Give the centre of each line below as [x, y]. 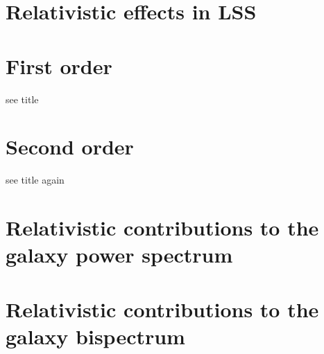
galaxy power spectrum [119, 255]
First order [59, 65]
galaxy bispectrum [95, 336]
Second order [70, 147]
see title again [35, 180]
